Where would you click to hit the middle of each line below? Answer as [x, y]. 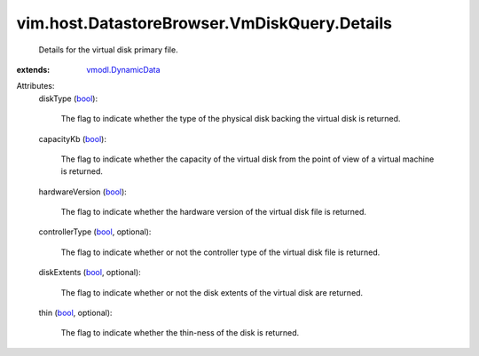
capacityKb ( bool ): [72, 138]
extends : [33, 69]
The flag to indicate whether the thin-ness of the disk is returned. [180, 333]
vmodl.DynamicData [123, 69]
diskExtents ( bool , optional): [90, 273]
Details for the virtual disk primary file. [108, 50]
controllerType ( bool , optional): [95, 232]
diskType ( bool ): [68, 99]
